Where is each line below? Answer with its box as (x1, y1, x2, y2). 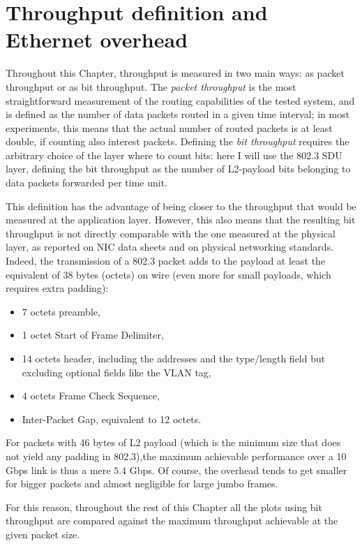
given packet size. (6, 526, 80, 541)
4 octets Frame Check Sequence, (22, 388, 160, 403)
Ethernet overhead (6, 25, 188, 54)
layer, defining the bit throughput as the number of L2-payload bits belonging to (6, 161, 351, 176)
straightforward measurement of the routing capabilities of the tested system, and (6, 93, 355, 108)
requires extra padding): (6, 281, 109, 295)
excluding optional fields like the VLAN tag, (22, 364, 211, 379)
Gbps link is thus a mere (6, 462, 111, 477)
